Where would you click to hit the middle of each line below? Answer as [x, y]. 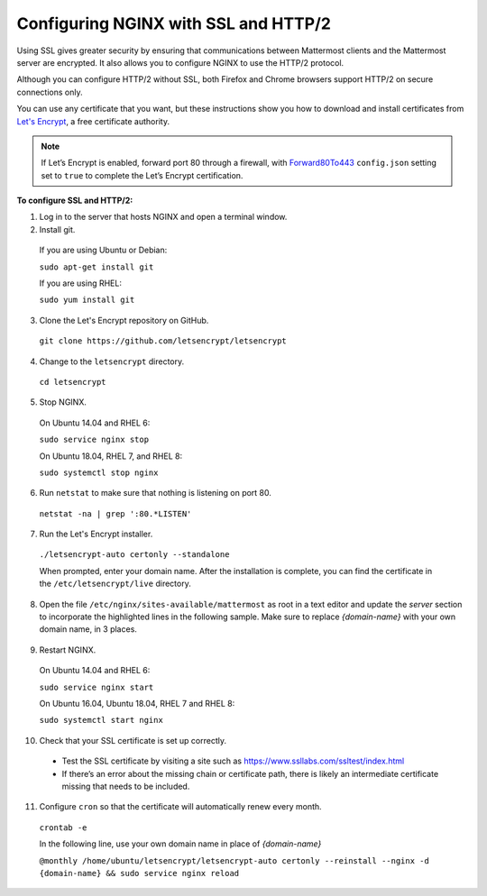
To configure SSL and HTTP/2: [75, 201]
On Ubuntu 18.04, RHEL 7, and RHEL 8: [111, 456]
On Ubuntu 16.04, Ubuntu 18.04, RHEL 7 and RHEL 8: [137, 704]
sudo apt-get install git [96, 267]
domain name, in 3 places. [88, 629]
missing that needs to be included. [126, 786]
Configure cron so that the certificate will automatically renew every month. [180, 807]
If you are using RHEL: [80, 283]
